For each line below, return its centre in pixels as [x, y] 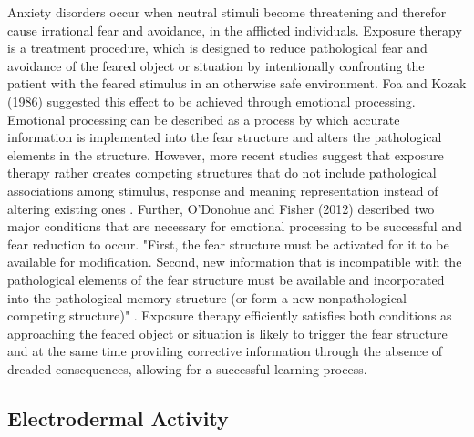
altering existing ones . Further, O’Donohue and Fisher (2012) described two [221, 208]
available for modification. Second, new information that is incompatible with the [235, 262]
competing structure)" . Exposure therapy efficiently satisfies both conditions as [230, 315]
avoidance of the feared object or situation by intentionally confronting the [216, 65]
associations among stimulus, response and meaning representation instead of [223, 190]
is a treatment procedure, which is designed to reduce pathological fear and [217, 48]
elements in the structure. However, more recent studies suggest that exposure [226, 154]
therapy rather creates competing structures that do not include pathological [222, 173]
